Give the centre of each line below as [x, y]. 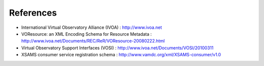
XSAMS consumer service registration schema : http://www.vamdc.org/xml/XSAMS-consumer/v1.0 [121, 55]
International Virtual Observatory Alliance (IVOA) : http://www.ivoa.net [92, 27]
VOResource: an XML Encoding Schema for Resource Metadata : [87, 34]
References [33, 13]
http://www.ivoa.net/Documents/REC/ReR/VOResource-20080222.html [93, 41]
